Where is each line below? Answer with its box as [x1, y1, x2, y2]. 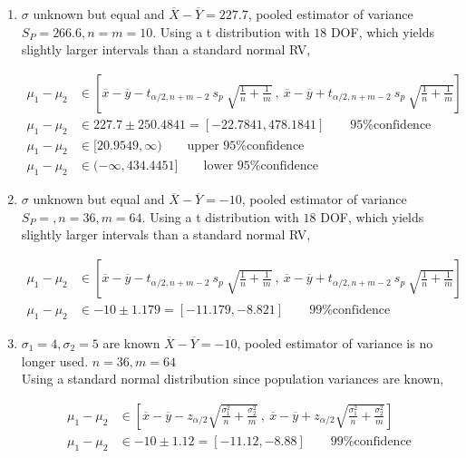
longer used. [21, 351, 89, 370]
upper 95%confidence [187, 139, 305, 152]
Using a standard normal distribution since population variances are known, [21, 369, 444, 388]
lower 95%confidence [203, 160, 318, 173]
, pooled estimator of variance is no [237, 333, 433, 352]
